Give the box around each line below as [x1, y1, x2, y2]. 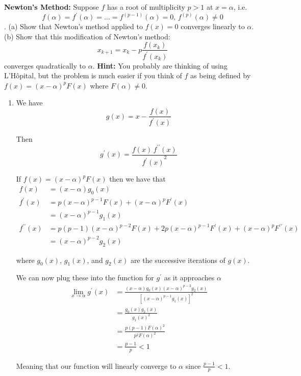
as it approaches [164, 272, 215, 283]
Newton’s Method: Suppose [4, 2, 99, 12]
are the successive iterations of [130, 254, 225, 265]
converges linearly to [181, 21, 245, 32]
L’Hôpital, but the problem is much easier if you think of [4, 70, 182, 81]
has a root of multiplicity [107, 2, 185, 12]
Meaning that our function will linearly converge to [16, 360, 177, 371]
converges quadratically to [4, 60, 86, 71]
